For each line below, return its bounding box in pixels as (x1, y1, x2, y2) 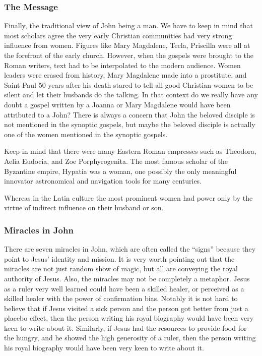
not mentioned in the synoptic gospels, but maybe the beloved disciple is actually (4, 119, 255, 130)
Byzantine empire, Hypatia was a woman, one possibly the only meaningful (4, 165, 237, 176)
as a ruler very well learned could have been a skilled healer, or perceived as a (4, 283, 244, 293)
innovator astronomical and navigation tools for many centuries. (4, 175, 202, 186)
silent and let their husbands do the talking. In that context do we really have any (4, 89, 258, 100)
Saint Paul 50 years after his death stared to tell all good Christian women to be (4, 79, 253, 90)
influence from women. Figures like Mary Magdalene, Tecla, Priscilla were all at (4, 40, 250, 50)
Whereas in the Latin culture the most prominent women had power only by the (4, 192, 253, 203)
